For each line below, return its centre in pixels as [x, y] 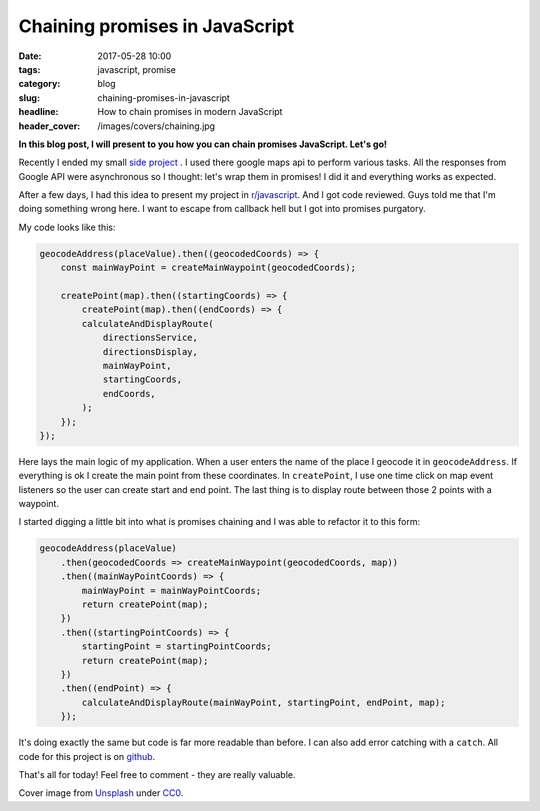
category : [39, 84]
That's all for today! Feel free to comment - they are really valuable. [157, 774]
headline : [38, 112]
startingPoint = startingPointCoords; [176, 646]
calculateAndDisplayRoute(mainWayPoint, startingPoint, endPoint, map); [263, 702]
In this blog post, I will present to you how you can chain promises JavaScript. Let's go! [202, 144]
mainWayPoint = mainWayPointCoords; [171, 590]
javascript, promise [137, 69]
